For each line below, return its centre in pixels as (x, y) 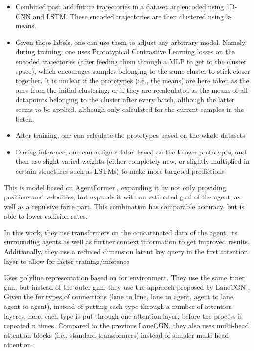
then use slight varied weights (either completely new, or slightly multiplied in (132, 161)
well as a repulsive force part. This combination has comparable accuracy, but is (124, 206)
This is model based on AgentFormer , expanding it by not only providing (115, 187)
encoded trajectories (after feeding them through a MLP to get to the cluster (131, 61)
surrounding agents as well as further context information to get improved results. (127, 242)
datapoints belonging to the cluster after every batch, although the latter (125, 99)
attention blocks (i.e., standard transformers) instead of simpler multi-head (116, 335)
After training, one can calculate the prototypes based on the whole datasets (130, 135)
